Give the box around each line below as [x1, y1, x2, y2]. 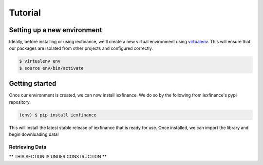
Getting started [9, 79, 56, 88]
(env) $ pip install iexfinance [19, 112, 97, 118]
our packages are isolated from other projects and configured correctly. [9, 45, 153, 51]
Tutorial [9, 7, 41, 18]
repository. [9, 99, 31, 105]
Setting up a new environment [9, 26, 102, 34]
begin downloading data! [9, 131, 59, 137]
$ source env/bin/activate [19, 65, 84, 71]
